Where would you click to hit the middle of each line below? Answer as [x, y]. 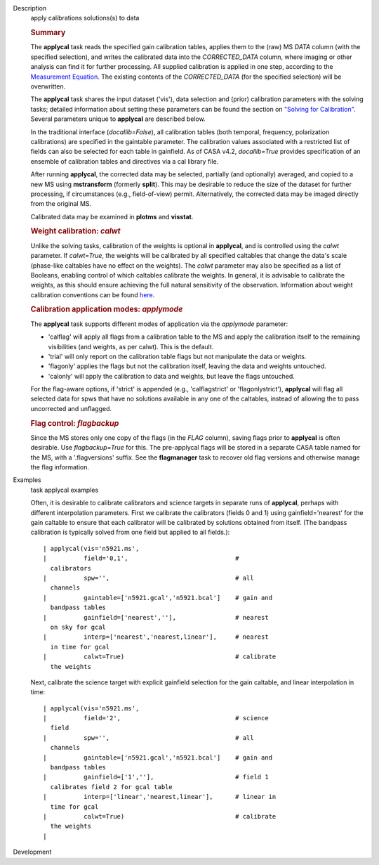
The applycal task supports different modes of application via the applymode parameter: [159, 324]
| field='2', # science [156, 718]
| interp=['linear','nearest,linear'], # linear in [160, 797]
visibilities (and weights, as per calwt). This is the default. [131, 346]
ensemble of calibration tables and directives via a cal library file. [125, 161]
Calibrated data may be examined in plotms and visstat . [112, 216]
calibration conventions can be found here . [93, 294]
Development [32, 852]
